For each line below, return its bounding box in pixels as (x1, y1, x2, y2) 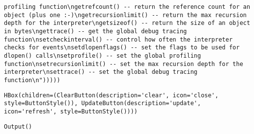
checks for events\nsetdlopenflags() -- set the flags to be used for (4, 44, 240, 51)
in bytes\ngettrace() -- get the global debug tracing (4, 27, 187, 35)
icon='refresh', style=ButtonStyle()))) (4, 108, 138, 115)
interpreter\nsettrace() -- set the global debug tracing (4, 68, 198, 76)
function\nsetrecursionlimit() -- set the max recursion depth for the (4, 60, 243, 67)
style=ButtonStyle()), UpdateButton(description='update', (4, 100, 201, 107)
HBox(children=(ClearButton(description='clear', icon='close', (4, 91, 219, 99)
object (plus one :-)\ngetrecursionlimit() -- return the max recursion (4, 11, 247, 19)
